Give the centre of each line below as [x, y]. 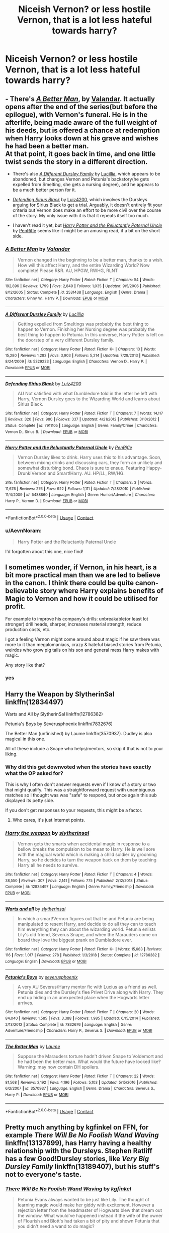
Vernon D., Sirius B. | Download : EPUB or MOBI [47, 432]
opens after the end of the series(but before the [81, 107]
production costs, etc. [28, 629]
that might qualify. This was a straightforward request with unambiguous [80, 789]
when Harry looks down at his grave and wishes [82, 138]
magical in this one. [25, 739]
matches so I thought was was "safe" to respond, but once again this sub [81, 795]
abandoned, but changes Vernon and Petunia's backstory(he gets [81, 179]
